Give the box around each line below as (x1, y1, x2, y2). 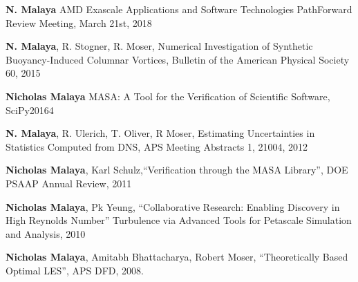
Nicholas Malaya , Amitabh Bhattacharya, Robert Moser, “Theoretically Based (6, 250, 348, 264)
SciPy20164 (6, 102, 54, 117)
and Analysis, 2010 (6, 226, 86, 241)
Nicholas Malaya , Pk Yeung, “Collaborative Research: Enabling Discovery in (6, 199, 340, 214)
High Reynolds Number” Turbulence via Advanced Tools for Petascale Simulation (6, 213, 352, 227)
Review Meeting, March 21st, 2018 (6, 15, 152, 30)
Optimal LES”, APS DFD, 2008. (6, 263, 144, 277)
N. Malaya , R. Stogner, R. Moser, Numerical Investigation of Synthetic (6, 39, 313, 53)
